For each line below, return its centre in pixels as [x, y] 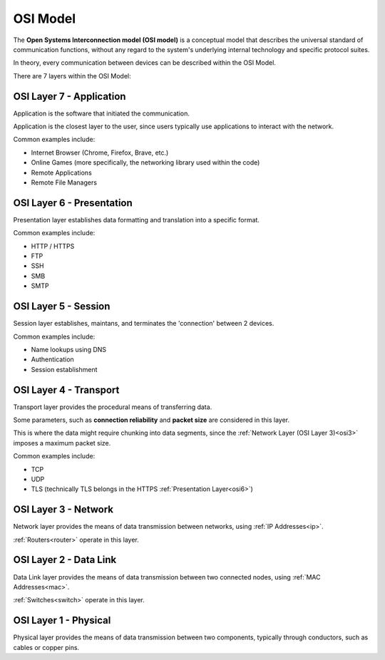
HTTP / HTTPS [53, 246]
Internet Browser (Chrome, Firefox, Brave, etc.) [100, 153]
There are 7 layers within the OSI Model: [72, 76]
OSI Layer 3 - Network [63, 510]
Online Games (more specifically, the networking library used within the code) [145, 163]
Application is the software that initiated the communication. [102, 113]
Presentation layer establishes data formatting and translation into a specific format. [137, 220]
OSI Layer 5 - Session [62, 306]
